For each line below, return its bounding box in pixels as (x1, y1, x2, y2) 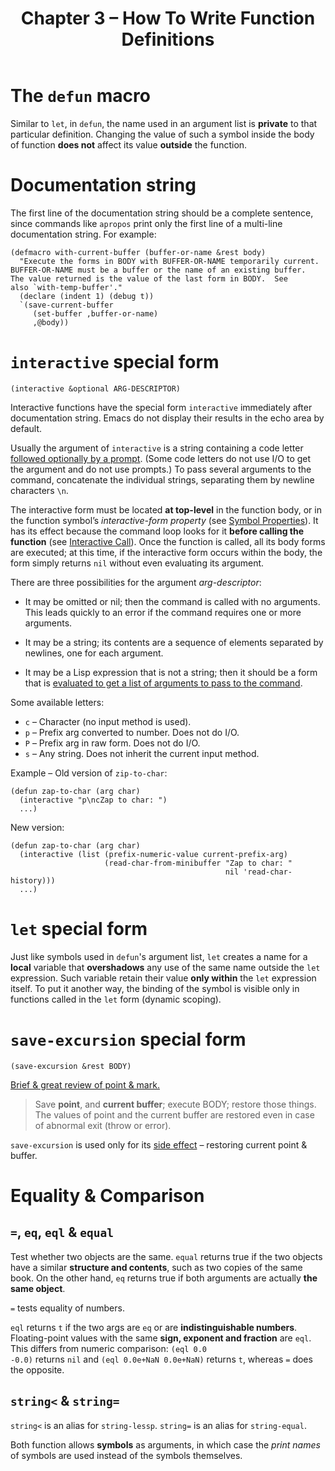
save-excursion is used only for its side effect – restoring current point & (10, 1138, 308, 1151)
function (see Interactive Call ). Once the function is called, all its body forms (10, 535, 326, 547)
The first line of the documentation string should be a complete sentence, (10, 207, 314, 219)
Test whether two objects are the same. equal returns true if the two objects (10, 1250, 323, 1262)
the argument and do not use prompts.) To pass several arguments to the (10, 463, 312, 475)
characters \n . (10, 484, 69, 496)
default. (10, 422, 43, 434)
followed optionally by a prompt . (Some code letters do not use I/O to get (10, 452, 312, 464)
